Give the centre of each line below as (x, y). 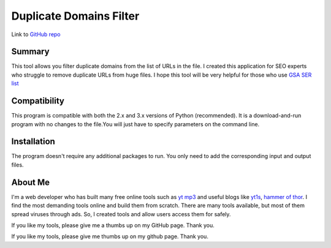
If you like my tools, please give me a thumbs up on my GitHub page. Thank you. (113, 225)
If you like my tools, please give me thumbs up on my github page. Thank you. (110, 236)
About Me (31, 182)
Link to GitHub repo (36, 34)
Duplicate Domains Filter (75, 16)
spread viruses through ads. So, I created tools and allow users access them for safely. (121, 214)
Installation (33, 142)
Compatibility (38, 101)
